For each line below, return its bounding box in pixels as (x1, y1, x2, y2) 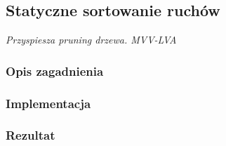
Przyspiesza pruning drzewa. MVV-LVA (6, 32, 177, 47)
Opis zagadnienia (6, 62, 104, 79)
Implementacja (6, 94, 91, 112)
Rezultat (6, 126, 55, 144)
